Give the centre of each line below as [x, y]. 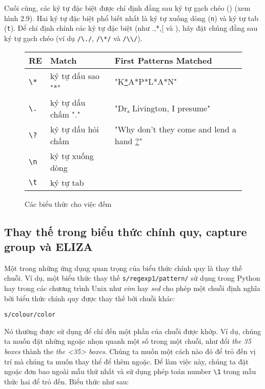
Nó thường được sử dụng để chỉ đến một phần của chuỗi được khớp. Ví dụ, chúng [133, 331]
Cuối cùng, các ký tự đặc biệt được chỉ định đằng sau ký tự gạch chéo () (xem [127, 8]
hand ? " [128, 141]
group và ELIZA [48, 246]
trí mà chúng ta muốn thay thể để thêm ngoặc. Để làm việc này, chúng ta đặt [126, 361]
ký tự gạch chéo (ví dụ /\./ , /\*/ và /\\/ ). [73, 38]
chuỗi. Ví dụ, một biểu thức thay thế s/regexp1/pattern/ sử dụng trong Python [132, 278]
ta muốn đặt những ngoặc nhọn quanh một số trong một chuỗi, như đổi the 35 [128, 341]
